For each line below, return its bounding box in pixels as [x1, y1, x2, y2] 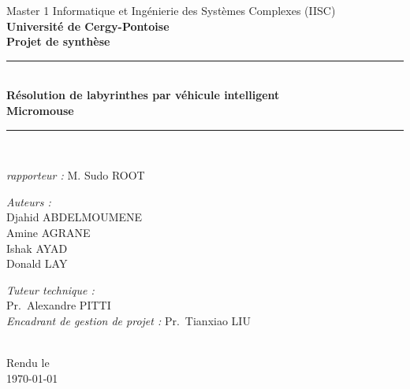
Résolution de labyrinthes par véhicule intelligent [6, 87, 280, 103]
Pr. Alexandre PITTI [6, 297, 111, 313]
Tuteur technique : [6, 281, 95, 298]
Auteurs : [6, 193, 51, 209]
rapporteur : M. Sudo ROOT [6, 167, 145, 183]
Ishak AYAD [6, 239, 68, 256]
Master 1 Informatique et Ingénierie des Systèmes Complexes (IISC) [6, 2, 336, 18]
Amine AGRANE [6, 224, 91, 240]
